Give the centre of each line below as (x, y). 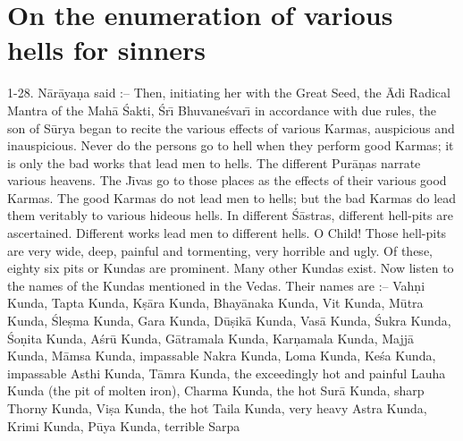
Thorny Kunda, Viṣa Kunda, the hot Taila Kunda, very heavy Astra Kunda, (217, 408)
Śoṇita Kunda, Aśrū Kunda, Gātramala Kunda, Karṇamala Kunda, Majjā (211, 338)
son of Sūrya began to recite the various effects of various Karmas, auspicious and (231, 127)
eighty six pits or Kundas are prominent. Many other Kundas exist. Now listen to (231, 268)
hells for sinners (107, 50)
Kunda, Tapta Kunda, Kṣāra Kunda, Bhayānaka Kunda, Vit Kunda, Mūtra (215, 303)
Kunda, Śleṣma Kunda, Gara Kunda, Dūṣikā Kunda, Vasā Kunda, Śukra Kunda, (229, 321)
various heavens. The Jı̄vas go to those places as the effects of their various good (227, 180)
